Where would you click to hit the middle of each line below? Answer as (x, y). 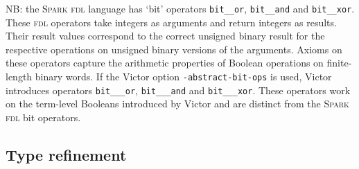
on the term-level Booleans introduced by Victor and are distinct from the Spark (177, 104)
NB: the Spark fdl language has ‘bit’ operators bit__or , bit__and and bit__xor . (180, 8)
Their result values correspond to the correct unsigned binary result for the (165, 36)
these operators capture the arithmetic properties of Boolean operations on (165, 63)
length (19, 77)
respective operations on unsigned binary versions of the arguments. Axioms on (174, 49)
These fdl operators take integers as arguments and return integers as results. (171, 22)
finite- (339, 63)
